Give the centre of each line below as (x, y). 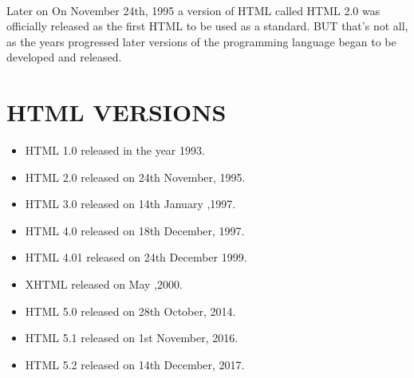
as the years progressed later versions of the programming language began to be (201, 41)
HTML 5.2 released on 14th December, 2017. (135, 364)
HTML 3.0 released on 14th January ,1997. (130, 204)
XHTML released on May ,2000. (104, 284)
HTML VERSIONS (116, 112)
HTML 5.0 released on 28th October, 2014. (130, 311)
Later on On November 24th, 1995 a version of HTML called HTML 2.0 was (193, 10)
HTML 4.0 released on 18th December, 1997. (135, 230)
